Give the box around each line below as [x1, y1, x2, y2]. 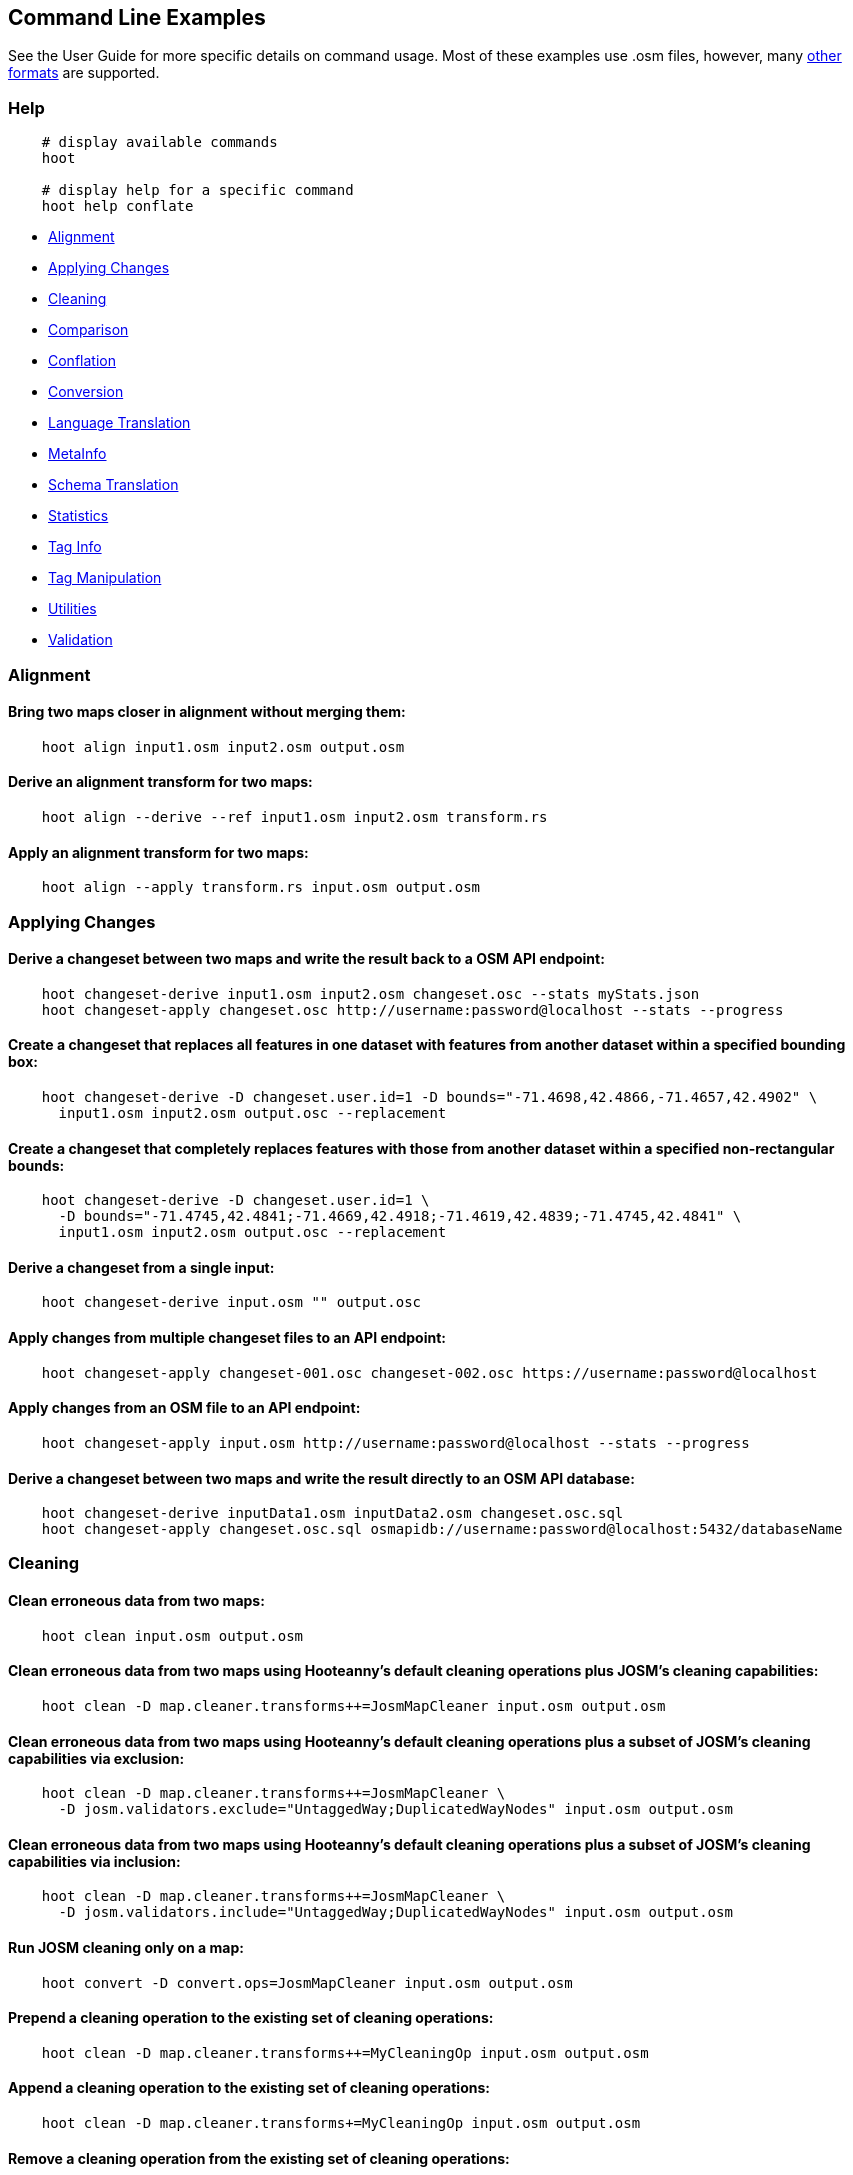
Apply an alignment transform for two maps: [8, 843, 309, 861]
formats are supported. [8, 64, 160, 82]
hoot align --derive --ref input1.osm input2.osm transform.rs [41, 808, 548, 825]
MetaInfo [48, 445, 107, 463]
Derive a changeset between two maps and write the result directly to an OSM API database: [8, 1469, 635, 1487]
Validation [48, 631, 113, 649]
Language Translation [48, 414, 191, 432]
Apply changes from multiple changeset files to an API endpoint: [8, 1329, 447, 1347]
